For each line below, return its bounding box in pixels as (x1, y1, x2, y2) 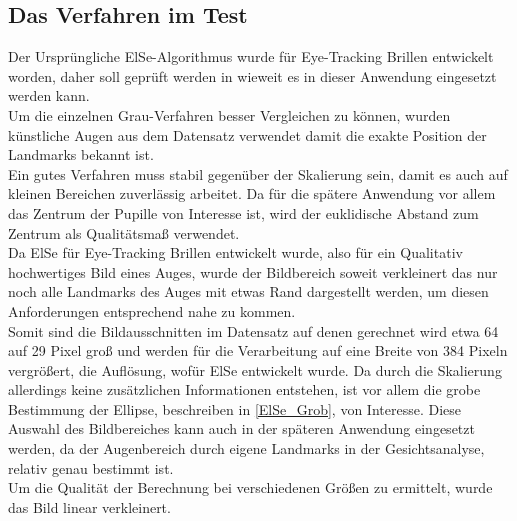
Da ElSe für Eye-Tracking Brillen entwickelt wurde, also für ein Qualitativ (8, 242, 463, 263)
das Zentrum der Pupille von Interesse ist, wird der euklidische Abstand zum (8, 202, 479, 223)
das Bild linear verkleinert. (8, 496, 171, 517)
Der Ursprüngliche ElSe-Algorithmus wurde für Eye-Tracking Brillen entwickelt (8, 46, 494, 67)
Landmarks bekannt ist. (8, 144, 154, 165)
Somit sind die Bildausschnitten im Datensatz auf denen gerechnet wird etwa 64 (8, 320, 499, 341)
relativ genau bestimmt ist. (8, 457, 174, 478)
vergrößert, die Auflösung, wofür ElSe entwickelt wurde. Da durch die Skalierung (8, 359, 502, 380)
